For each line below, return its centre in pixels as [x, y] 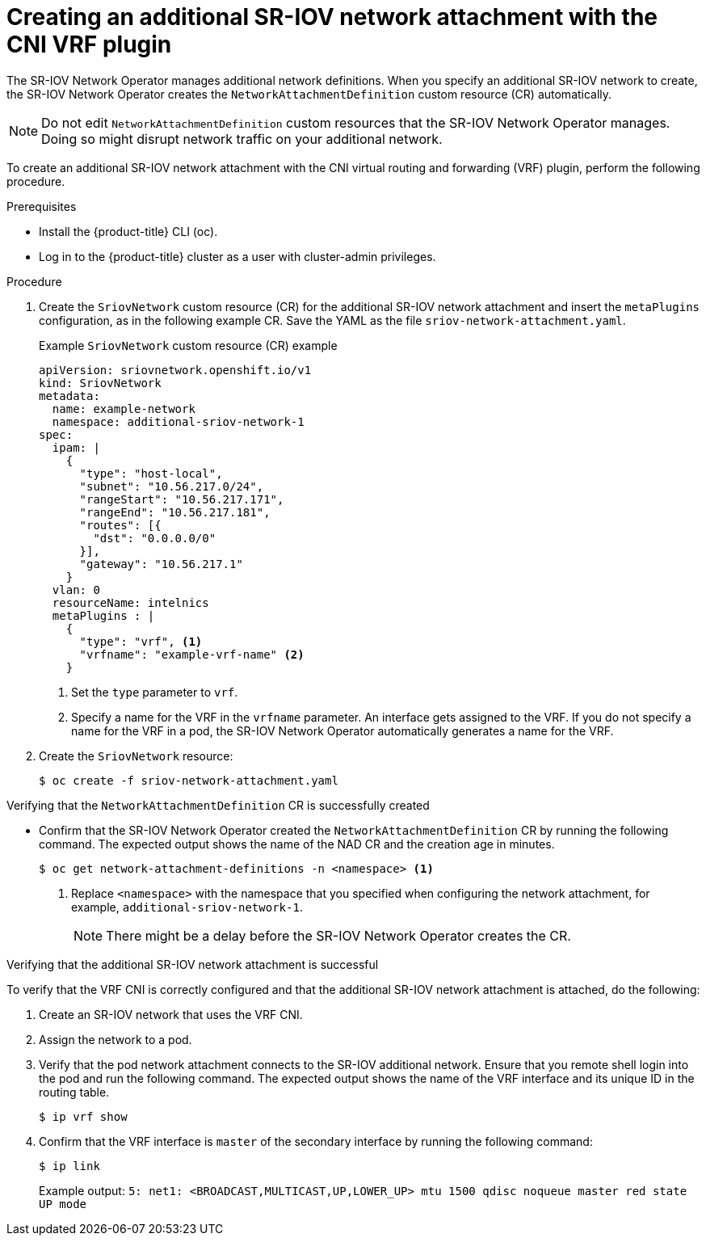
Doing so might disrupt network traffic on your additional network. [242, 139]
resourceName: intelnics [130, 602]
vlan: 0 [76, 589]
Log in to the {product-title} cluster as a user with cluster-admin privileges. [237, 256]
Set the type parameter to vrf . [155, 692]
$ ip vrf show [83, 1116]
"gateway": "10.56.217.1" [161, 564]
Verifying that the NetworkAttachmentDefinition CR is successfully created [218, 805]
